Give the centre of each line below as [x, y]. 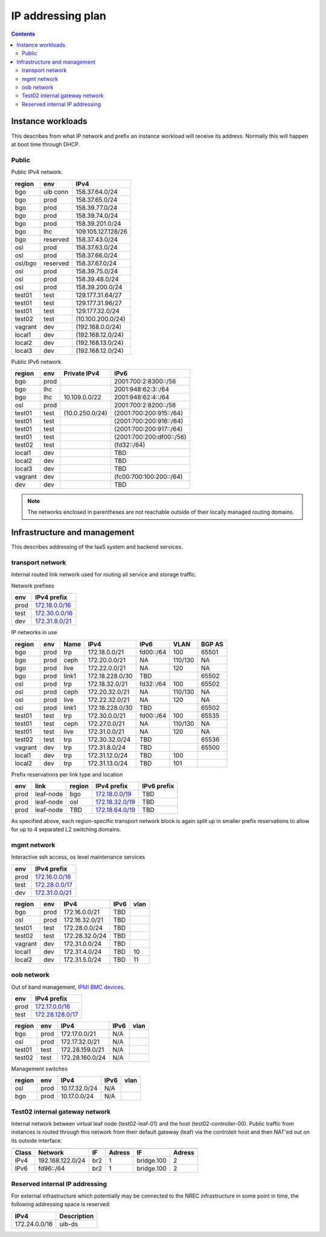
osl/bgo [26, 263]
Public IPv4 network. [37, 172]
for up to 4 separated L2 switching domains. [66, 830]
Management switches [40, 1069]
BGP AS [212, 644]
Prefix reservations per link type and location [67, 774]
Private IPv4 [81, 373]
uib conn [56, 192]
